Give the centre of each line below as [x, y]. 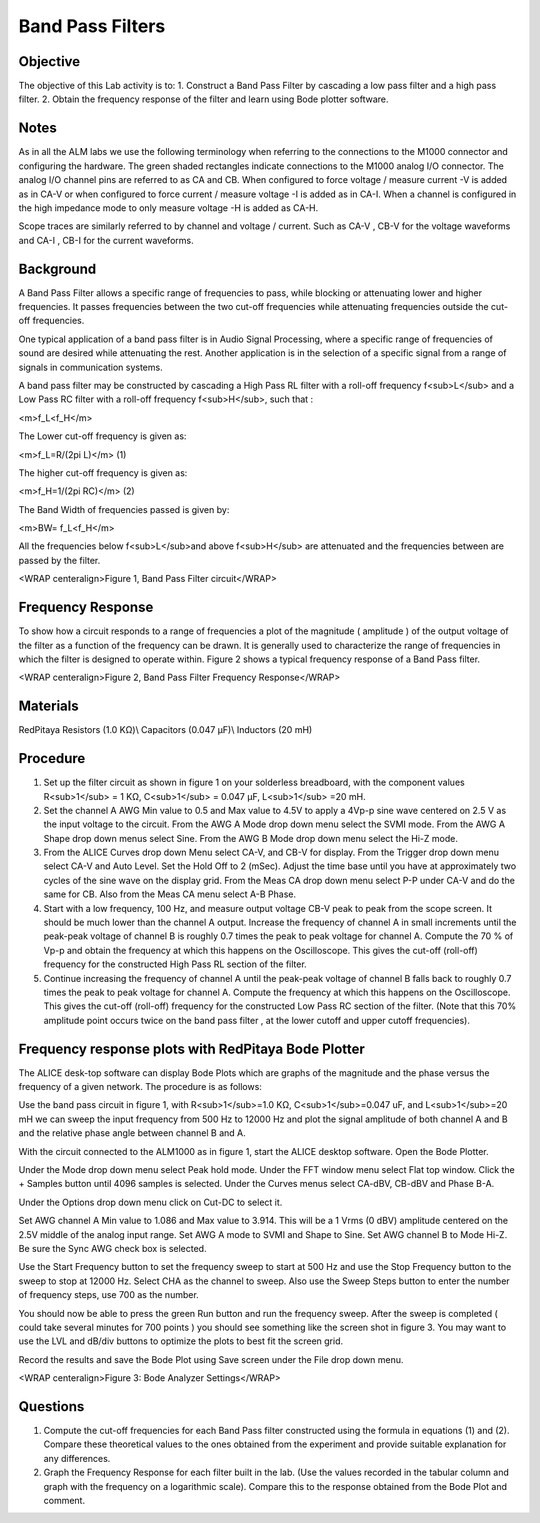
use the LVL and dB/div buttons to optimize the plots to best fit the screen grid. [181, 1341]
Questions [51, 1406]
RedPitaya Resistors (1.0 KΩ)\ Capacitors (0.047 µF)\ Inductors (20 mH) [165, 730]
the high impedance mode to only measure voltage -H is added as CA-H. [168, 207]
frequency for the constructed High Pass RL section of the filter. [175, 964]
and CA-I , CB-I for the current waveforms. [106, 240]
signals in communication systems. [91, 367]
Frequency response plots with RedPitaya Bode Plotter [191, 1048]
